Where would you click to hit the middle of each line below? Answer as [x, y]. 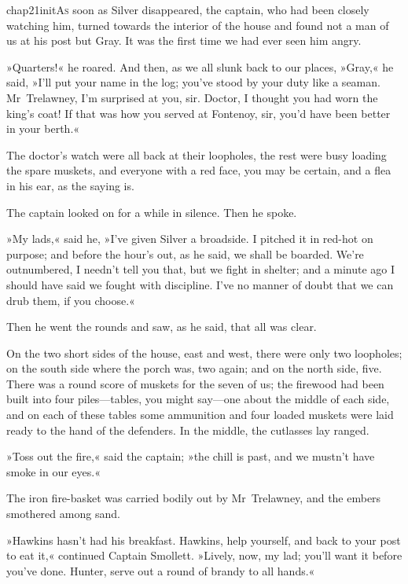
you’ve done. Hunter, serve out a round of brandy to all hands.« [161, 570]
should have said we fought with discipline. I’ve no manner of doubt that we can [200, 284]
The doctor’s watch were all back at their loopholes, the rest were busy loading [197, 154]
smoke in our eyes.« [53, 471]
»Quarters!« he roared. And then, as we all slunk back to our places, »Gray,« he [200, 66]
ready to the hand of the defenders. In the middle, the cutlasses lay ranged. [188, 430]
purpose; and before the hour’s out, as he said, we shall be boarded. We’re [185, 253]
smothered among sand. [63, 514]
